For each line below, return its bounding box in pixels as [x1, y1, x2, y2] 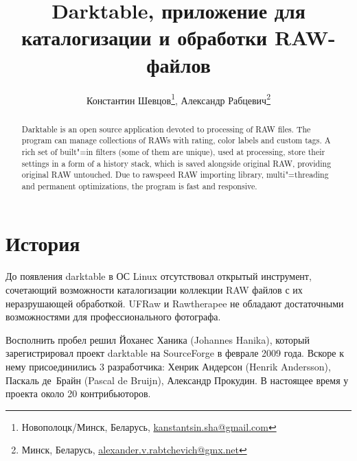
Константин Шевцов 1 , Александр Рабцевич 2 [86, 91, 270, 107]
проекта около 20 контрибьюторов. [5, 386, 151, 401]
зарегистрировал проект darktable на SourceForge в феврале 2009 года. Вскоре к [5, 346, 344, 360]
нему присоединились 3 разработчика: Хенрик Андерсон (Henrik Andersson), [5, 359, 331, 373]
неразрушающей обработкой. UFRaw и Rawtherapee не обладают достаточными [5, 296, 344, 310]
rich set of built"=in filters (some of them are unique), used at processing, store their [21, 145, 325, 157]
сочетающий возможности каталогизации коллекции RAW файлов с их [5, 283, 303, 297]
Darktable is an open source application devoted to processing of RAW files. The [21, 123, 311, 134]
